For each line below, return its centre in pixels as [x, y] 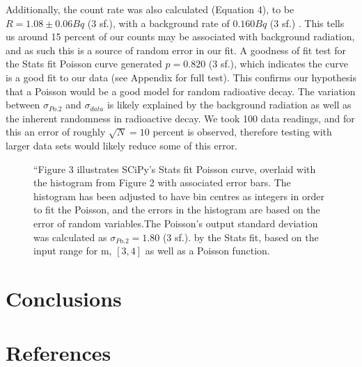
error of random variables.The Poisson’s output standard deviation [176, 223]
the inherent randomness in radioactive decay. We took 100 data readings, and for [180, 118]
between [23, 105]
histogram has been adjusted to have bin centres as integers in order [179, 196]
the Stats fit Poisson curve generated [84, 64]
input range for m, [73, 251]
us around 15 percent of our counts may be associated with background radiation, [180, 36]
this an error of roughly [56, 132]
